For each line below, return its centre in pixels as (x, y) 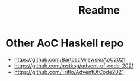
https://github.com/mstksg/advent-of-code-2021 (74, 66)
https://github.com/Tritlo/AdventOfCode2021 (69, 72)
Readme (99, 10)
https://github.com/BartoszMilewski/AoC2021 (70, 59)
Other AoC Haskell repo (65, 43)
